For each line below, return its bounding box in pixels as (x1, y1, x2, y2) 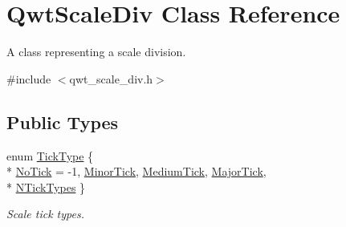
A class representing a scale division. (6, 43, 186, 60)
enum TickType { (6, 147, 94, 164)
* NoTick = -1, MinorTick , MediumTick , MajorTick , (6, 163, 267, 180)
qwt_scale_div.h (69, 70, 153, 87)
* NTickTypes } (6, 178, 86, 195)
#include (6, 70, 51, 87)
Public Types (6, 109, 119, 134)
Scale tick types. (6, 205, 84, 222)
